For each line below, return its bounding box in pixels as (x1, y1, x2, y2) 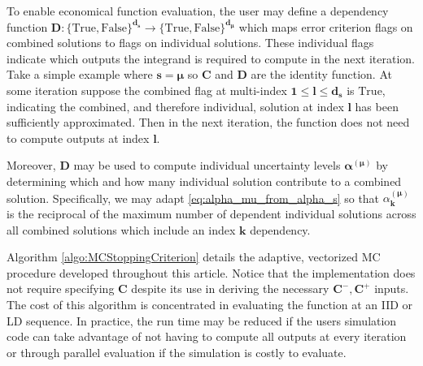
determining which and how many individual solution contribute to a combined (7, 172, 402, 189)
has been (355, 97, 399, 114)
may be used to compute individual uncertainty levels (73, 157, 341, 174)
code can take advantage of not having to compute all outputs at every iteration (7, 328, 407, 345)
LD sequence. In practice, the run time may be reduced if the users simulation (7, 312, 397, 329)
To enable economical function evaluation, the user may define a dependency (7, 2, 389, 19)
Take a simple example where (7, 66, 153, 83)
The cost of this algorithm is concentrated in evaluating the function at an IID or (7, 295, 413, 312)
